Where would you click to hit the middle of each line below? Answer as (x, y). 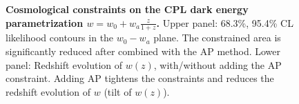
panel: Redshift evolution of (64, 64)
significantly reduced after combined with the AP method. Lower (143, 51)
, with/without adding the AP (218, 64)
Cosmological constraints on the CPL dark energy (127, 9)
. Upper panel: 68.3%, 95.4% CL (225, 22)
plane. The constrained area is (217, 38)
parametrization (45, 22)
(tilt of (118, 91)
